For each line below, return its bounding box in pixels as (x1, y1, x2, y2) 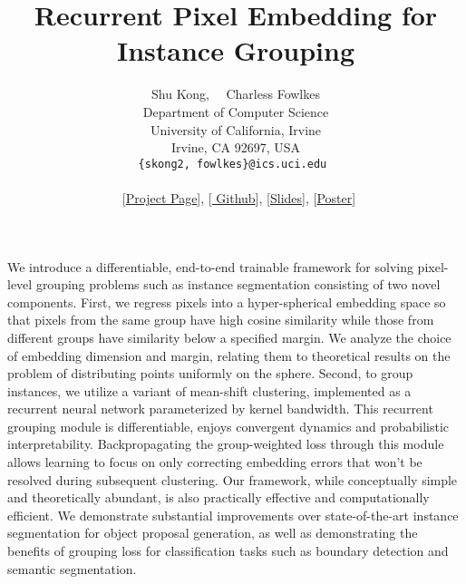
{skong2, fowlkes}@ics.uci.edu (138, 157, 327, 170)
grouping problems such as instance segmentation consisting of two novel (35, 275, 441, 294)
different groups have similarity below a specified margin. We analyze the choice (7, 327, 451, 346)
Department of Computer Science (142, 102, 329, 121)
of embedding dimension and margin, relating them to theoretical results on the (7, 346, 451, 365)
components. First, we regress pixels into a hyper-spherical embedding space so (7, 292, 446, 311)
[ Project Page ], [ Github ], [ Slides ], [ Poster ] (121, 188, 356, 207)
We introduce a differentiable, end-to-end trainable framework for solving (7, 257, 413, 276)
